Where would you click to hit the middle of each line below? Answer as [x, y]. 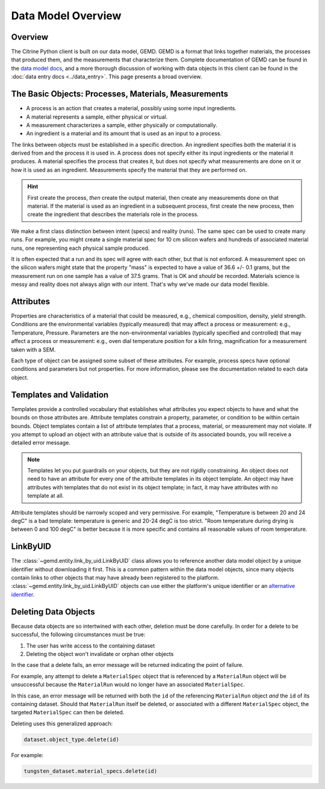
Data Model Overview [66, 16]
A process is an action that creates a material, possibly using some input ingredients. [132, 108]
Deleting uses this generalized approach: [62, 723]
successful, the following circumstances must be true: [78, 634]
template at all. [46, 496]
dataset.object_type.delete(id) [72, 739]
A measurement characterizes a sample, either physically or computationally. [122, 125]
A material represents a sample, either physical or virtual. [97, 117]
